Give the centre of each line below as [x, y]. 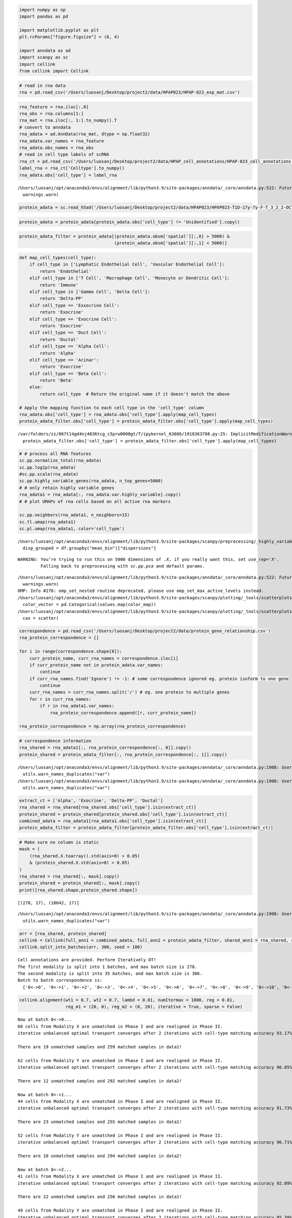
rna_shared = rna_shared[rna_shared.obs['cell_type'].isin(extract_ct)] [108, 807]
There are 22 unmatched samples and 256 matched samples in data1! [100, 1197]
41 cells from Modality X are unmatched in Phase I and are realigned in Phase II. [120, 1176]
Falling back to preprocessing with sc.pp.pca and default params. [123, 566]
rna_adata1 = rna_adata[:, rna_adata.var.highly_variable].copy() [100, 495]
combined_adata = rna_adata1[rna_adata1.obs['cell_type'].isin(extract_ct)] [113, 821]
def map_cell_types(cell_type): [58, 258]
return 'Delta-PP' [62, 299]
